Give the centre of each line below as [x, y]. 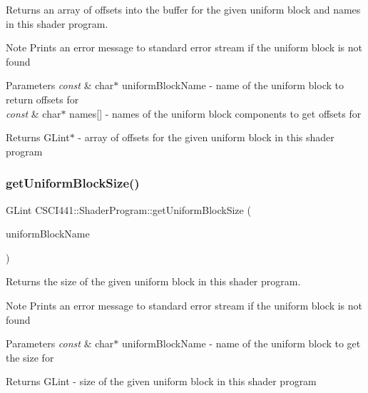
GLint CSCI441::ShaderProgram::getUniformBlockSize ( [128, 209]
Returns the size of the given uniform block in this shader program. [153, 281]
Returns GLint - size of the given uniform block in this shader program [161, 381]
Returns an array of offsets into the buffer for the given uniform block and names [183, 9]
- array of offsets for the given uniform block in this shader [206, 137]
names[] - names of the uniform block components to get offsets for [215, 113]
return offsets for [42, 99]
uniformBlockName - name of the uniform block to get [241, 343]
